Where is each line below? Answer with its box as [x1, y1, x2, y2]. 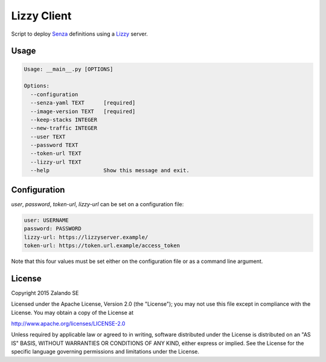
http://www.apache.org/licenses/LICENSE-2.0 [11, 320, 126, 327]
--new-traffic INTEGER [30, 124, 98, 132]
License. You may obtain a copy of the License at [11, 309, 134, 316]
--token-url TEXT [30, 150, 81, 157]
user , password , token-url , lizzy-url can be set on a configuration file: [11, 200, 184, 208]
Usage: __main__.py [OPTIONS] [24, 65, 113, 73]
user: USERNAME [24, 216, 69, 224]
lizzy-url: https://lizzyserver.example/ [24, 233, 149, 241]
